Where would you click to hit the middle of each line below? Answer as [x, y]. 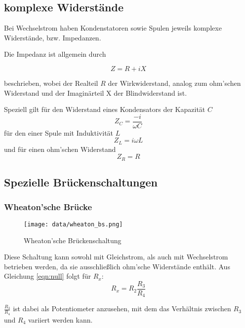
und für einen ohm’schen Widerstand [60, 149]
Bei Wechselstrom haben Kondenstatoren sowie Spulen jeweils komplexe [113, 28]
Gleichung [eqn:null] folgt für [47, 276]
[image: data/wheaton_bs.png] [73, 224]
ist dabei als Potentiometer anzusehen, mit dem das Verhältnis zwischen [122, 309]
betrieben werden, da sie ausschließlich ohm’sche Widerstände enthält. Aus [117, 266]
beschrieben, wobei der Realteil [51, 83]
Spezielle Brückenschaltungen [81, 182]
